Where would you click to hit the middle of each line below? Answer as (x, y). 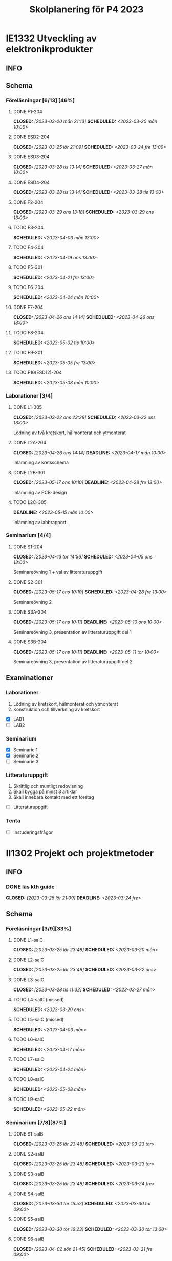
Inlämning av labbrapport (40, 522)
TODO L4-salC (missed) (39, 1000)
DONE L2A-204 (30, 442)
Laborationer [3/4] (29, 396)
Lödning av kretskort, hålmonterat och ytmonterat (66, 704)
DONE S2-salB (29, 1154)
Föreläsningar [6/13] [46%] (40, 100)
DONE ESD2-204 (31, 137)
